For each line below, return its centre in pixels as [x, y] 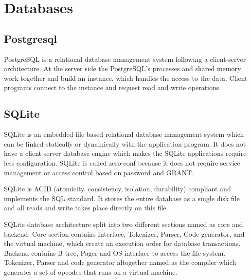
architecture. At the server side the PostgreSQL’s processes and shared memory [123, 68]
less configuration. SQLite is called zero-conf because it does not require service [122, 162]
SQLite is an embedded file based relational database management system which [124, 134]
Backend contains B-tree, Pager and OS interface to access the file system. [115, 252]
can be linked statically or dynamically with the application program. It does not [125, 143]
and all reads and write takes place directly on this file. [86, 208]
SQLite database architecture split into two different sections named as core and [124, 224]
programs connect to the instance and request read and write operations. [113, 87]
